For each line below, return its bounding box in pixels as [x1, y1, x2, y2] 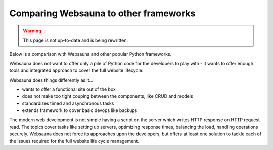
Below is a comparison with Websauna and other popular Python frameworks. [9, 51, 172, 57]
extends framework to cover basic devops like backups [22, 107, 138, 114]
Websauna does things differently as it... [9, 77, 94, 83]
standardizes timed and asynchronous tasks [22, 100, 114, 106]
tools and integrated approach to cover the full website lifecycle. [9, 67, 144, 73]
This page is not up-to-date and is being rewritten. [23, 37, 128, 43]
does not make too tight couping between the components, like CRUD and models [22, 93, 193, 99]
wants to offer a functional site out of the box [22, 86, 116, 92]
